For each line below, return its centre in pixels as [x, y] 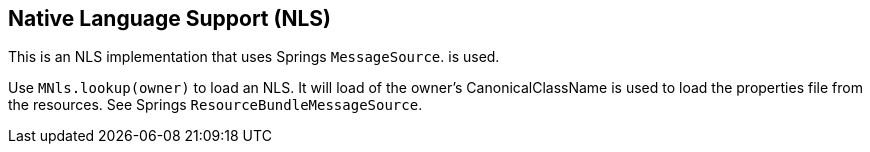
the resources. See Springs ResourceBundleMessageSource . [215, 105]
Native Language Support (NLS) [169, 18]
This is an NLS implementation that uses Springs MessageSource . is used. [254, 57]
